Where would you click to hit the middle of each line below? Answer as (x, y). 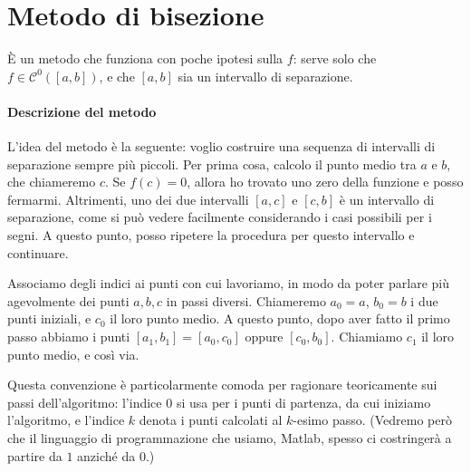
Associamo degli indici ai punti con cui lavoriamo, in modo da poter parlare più (229, 283)
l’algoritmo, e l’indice (66, 420)
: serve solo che (335, 58)
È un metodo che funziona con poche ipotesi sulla (145, 58)
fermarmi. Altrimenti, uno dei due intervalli (128, 199)
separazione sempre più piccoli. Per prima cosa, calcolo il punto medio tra (212, 164)
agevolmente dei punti (68, 300)
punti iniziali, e (49, 318)
